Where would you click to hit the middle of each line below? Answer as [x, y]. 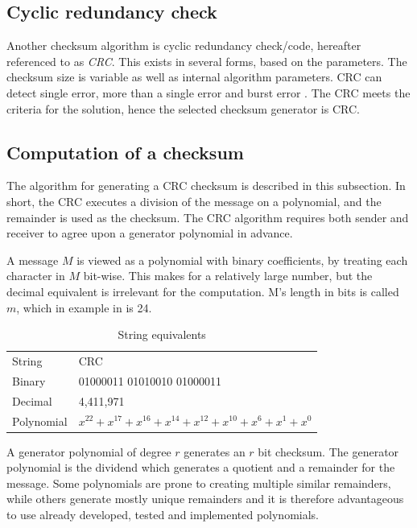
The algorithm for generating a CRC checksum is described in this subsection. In [206, 186]
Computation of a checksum [125, 152]
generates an [215, 451]
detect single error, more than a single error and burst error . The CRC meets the [208, 92]
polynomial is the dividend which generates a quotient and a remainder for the [201, 467]
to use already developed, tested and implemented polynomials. [163, 514]
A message [33, 260]
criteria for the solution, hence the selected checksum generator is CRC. [183, 108]
